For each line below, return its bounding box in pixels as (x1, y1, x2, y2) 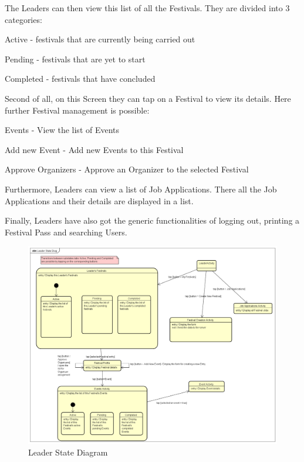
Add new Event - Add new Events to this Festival (5, 143, 184, 155)
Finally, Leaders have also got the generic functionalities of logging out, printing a (5, 214, 300, 227)
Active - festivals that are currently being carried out (5, 33, 195, 45)
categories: (5, 13, 42, 25)
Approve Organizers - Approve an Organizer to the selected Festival (5, 163, 249, 175)
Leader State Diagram (28, 446, 108, 458)
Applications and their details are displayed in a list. (5, 194, 194, 207)
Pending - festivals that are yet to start (5, 52, 146, 65)
